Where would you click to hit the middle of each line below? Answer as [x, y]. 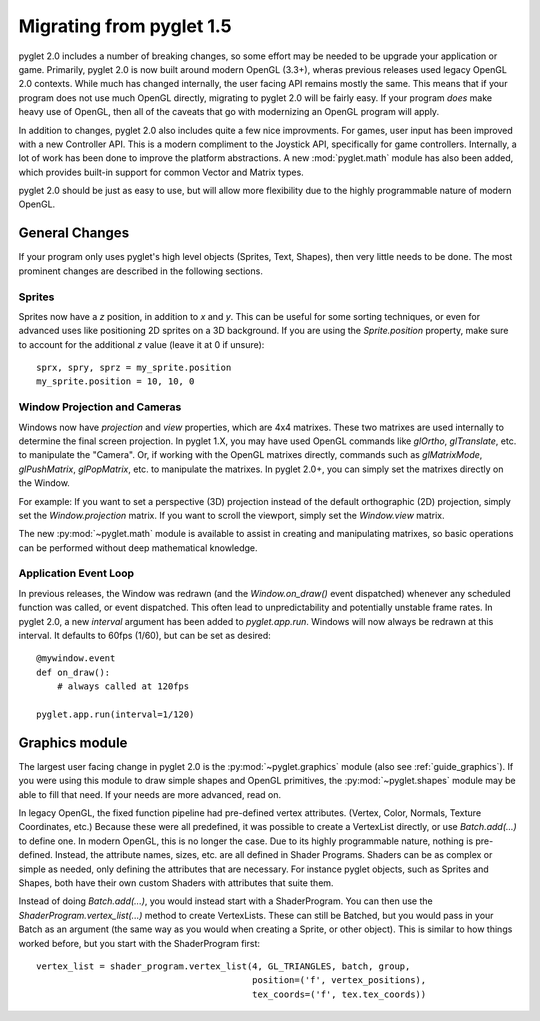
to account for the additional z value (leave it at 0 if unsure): [141, 344]
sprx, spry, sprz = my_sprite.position [134, 368]
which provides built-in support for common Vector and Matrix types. [161, 172]
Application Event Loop [76, 573]
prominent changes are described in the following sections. [141, 271]
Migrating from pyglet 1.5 [125, 26]
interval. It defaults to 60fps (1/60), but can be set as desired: [145, 636]
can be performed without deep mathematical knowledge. [138, 547]
